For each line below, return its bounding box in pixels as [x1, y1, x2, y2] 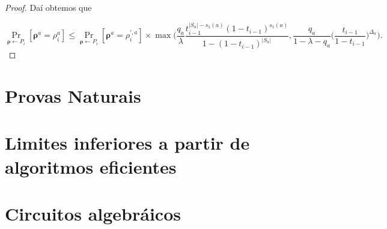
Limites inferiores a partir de [5, 130, 250, 155]
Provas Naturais [5, 84, 141, 108]
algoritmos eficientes [5, 154, 177, 179]
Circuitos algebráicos [5, 201, 181, 225]
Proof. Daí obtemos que [5, 1, 92, 13]
